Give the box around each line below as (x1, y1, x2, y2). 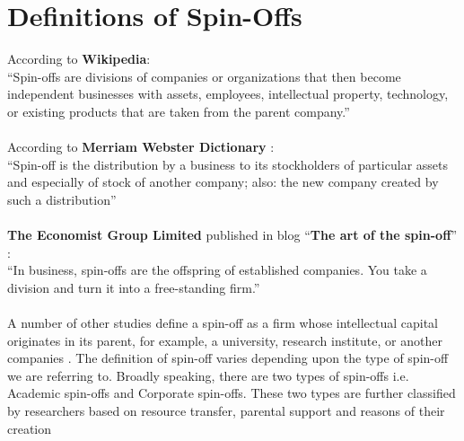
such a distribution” (7, 190, 117, 208)
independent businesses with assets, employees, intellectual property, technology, (7, 84, 449, 103)
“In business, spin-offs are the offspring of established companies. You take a (7, 260, 427, 279)
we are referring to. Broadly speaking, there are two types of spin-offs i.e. (7, 366, 409, 384)
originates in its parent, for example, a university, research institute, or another (7, 331, 442, 349)
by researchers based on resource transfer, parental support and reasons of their (7, 401, 445, 419)
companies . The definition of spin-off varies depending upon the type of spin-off (7, 348, 449, 367)
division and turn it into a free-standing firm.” (7, 278, 260, 296)
